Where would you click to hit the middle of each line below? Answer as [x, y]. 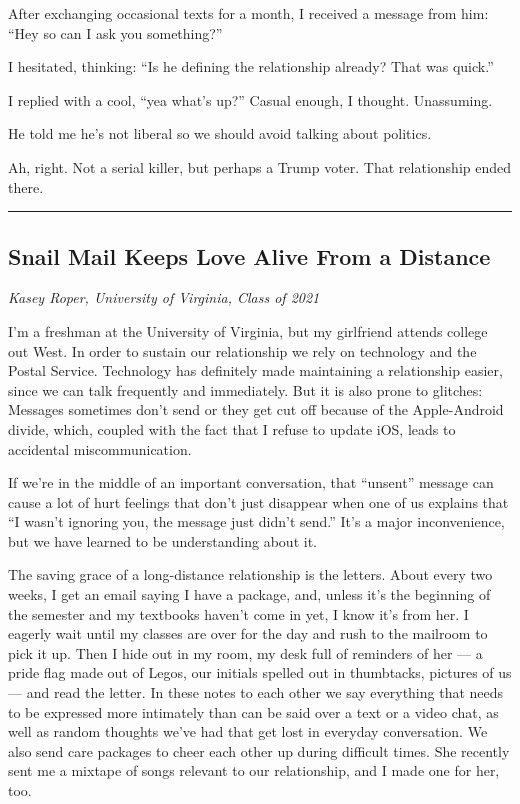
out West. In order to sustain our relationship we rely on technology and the [242, 350]
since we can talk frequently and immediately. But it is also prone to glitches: [245, 389]
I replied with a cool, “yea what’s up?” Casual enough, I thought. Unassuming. [250, 99]
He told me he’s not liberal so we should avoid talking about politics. [220, 133]
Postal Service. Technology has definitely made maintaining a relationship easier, [255, 370]
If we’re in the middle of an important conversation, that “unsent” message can [251, 482]
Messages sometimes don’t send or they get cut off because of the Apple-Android [256, 409]
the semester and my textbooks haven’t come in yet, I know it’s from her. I [238, 613]
